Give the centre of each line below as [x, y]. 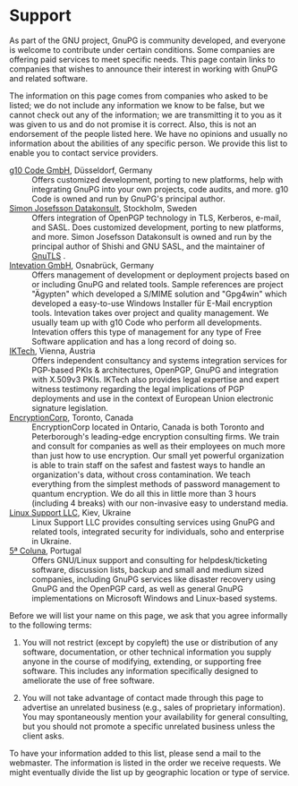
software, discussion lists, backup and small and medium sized [148, 569]
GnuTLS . [49, 255]
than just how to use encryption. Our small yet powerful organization [158, 455]
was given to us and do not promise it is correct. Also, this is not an [133, 124]
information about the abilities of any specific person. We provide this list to [149, 143]
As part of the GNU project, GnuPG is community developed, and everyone [148, 40]
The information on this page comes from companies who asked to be [139, 96]
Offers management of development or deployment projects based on [161, 275]
